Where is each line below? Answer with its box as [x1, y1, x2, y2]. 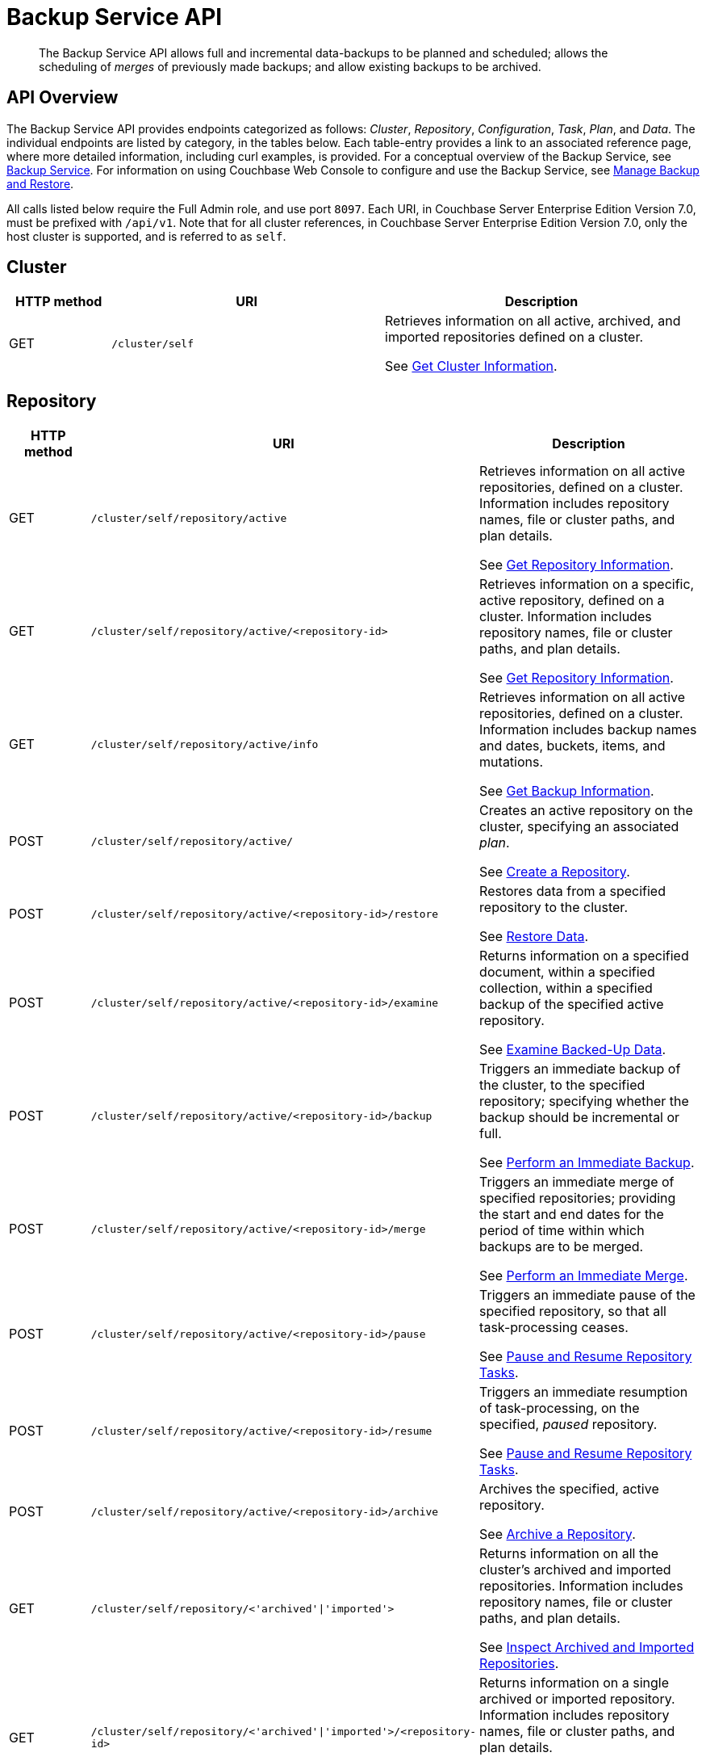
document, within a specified [479, 964, 655, 981]
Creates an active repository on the [479, 802, 693, 819]
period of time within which [479, 1222, 645, 1239]
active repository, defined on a [479, 592, 665, 609]
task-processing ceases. [479, 1319, 629, 1336]
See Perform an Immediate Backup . [479, 1154, 695, 1171]
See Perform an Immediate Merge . [479, 1267, 688, 1284]
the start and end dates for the [479, 1206, 664, 1223]
